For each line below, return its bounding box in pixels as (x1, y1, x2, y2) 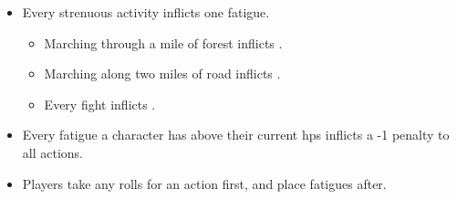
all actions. (22, 142, 83, 162)
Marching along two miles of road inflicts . (44, 64, 281, 83)
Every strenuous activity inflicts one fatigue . (22, 3, 270, 21)
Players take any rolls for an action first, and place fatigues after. (22, 173, 387, 193)
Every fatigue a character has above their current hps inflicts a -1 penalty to (22, 125, 450, 144)
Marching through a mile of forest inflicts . (44, 33, 283, 52)
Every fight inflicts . (44, 94, 156, 113)
